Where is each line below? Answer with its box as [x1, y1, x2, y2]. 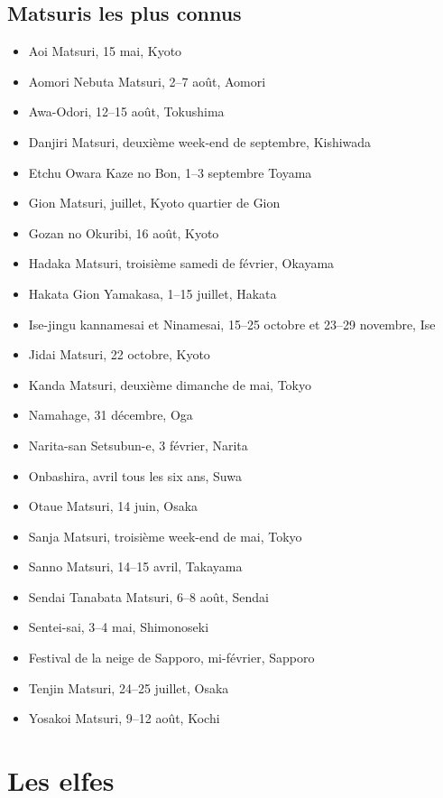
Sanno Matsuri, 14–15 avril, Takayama [28, 557, 243, 576]
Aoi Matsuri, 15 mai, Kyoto [28, 42, 182, 60]
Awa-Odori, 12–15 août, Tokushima [28, 102, 225, 121]
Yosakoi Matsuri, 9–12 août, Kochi [28, 709, 220, 728]
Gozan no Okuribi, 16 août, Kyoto [28, 223, 219, 242]
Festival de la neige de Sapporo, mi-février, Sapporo [28, 648, 315, 667]
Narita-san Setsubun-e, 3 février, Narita [28, 435, 248, 454]
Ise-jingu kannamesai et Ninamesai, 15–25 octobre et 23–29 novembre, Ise [28, 314, 436, 333]
